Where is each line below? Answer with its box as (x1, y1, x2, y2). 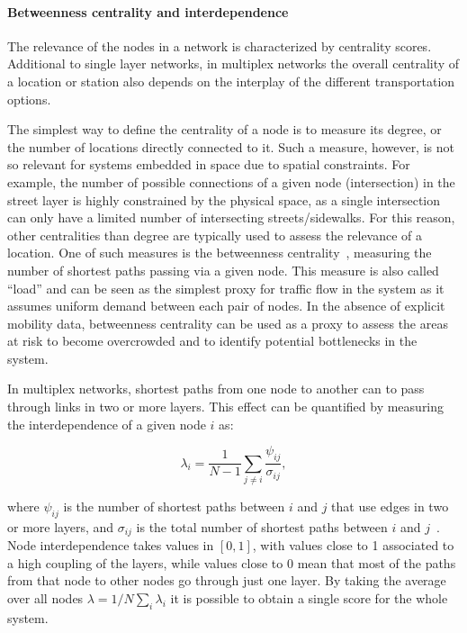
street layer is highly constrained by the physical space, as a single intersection (7, 190, 441, 209)
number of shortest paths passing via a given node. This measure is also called (7, 260, 439, 279)
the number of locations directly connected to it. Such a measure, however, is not (7, 137, 454, 156)
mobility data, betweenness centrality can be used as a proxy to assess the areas (7, 313, 448, 332)
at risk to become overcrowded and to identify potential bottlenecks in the (7, 331, 418, 350)
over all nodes (7, 588, 84, 607)
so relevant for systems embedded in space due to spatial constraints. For (7, 155, 410, 174)
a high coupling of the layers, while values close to (7, 553, 283, 572)
